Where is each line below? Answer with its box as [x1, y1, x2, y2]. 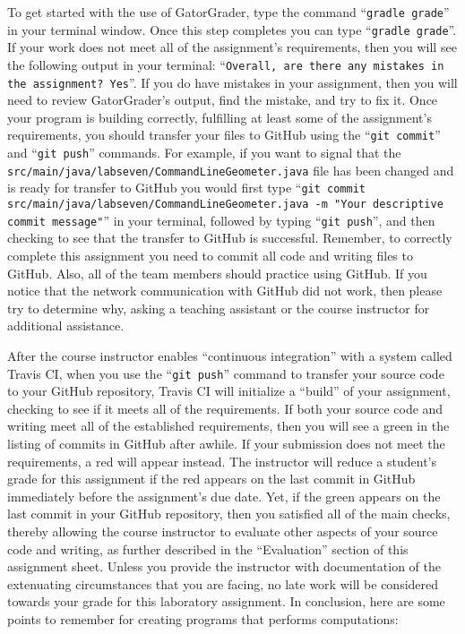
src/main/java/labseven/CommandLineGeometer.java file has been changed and [7, 160, 454, 179]
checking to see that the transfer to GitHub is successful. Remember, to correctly [7, 228, 452, 247]
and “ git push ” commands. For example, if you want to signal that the [7, 143, 401, 162]
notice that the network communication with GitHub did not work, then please [7, 281, 443, 300]
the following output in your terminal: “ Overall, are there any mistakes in [7, 55, 444, 73]
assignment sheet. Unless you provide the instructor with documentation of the [7, 557, 441, 576]
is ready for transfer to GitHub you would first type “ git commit [7, 178, 366, 197]
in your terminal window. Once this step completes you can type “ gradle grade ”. [7, 20, 457, 39]
